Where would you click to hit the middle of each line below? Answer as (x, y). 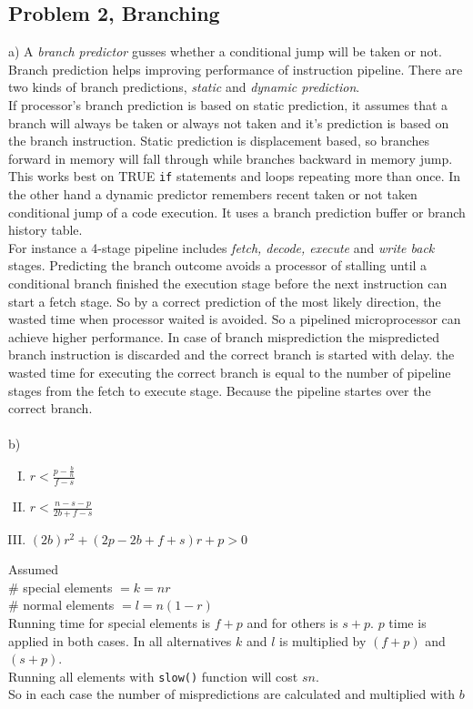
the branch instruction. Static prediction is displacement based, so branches (219, 141)
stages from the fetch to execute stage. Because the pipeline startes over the (220, 390)
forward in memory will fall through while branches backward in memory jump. (231, 158)
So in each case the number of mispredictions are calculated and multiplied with (232, 694)
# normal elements (61, 605)
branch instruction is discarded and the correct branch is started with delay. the (231, 354)
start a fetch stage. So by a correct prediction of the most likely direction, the (225, 301)
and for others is (292, 622)
